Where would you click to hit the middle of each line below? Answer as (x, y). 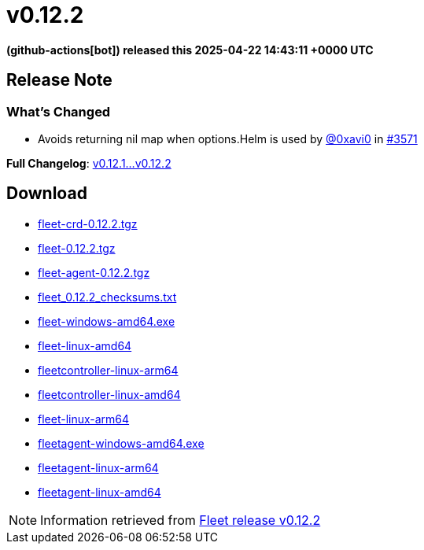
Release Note (59, 80)
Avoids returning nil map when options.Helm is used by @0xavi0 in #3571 (228, 138)
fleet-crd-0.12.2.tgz (88, 223)
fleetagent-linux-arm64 (98, 467)
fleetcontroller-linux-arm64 (108, 370)
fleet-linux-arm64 (84, 419)
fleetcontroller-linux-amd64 (109, 394)
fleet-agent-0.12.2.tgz (94, 272)
